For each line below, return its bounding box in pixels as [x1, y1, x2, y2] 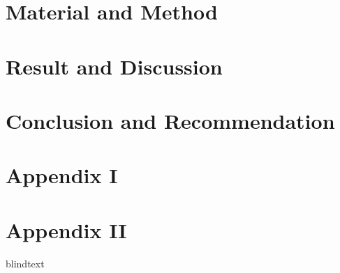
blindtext [6, 256, 45, 270]
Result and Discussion [6, 52, 223, 80]
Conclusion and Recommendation [6, 106, 335, 134]
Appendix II [6, 215, 127, 244]
